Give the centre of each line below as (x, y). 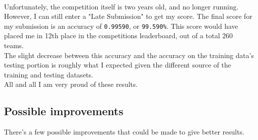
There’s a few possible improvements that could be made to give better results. (124, 132)
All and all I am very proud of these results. (71, 84)
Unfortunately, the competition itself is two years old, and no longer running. (121, 6)
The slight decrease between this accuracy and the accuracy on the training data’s (129, 55)
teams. (14, 45)
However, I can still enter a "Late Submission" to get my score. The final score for (128, 16)
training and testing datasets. (49, 74)
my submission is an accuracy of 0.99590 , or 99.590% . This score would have (121, 26)
